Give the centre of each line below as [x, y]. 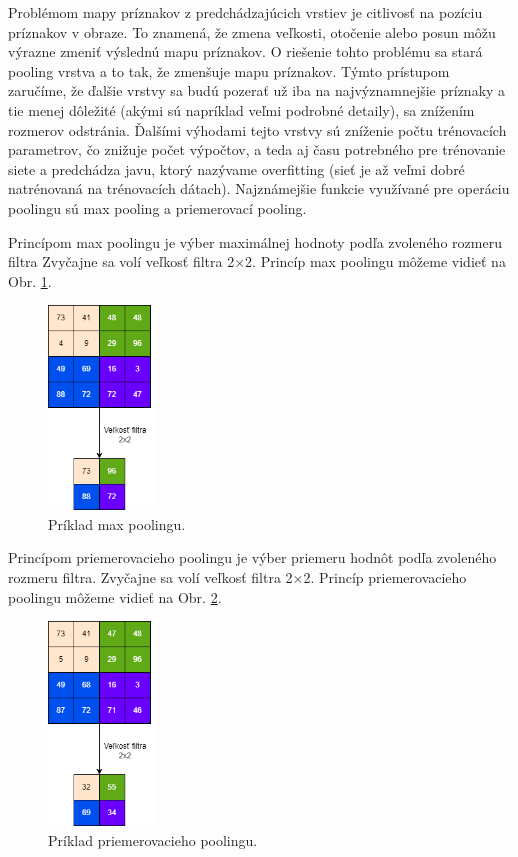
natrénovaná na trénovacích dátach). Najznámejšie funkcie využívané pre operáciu [259, 188]
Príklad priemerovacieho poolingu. [153, 839]
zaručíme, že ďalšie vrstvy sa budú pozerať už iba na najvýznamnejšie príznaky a [257, 90]
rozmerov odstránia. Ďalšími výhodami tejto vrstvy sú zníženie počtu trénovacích [257, 129]
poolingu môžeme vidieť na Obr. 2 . [115, 596]
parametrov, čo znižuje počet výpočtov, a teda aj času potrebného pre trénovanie [257, 149]
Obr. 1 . [30, 280]
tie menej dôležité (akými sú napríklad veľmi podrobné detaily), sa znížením [241, 109]
